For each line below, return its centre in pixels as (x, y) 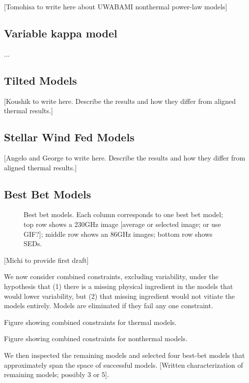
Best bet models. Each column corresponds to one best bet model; (124, 214)
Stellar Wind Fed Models (69, 137)
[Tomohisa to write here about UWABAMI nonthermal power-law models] (116, 6)
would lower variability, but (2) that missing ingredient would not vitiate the (120, 296)
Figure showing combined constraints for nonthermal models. (96, 338)
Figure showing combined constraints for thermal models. (90, 322)
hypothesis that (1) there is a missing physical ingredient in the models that (119, 286)
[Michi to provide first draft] (46, 260)
